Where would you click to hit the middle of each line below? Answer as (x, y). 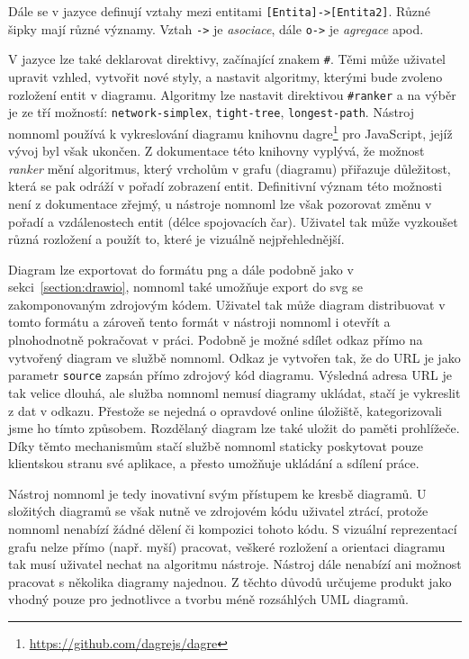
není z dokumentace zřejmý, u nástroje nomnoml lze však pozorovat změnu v (220, 203)
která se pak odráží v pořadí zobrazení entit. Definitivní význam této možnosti (225, 186)
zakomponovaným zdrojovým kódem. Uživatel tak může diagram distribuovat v (227, 304)
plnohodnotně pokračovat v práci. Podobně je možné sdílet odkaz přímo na (216, 340)
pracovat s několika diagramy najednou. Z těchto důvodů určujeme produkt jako (230, 581)
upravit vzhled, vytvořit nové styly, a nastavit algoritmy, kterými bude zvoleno (225, 76)
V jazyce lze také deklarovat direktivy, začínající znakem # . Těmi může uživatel (227, 59)
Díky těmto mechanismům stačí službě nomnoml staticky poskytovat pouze (216, 445)
